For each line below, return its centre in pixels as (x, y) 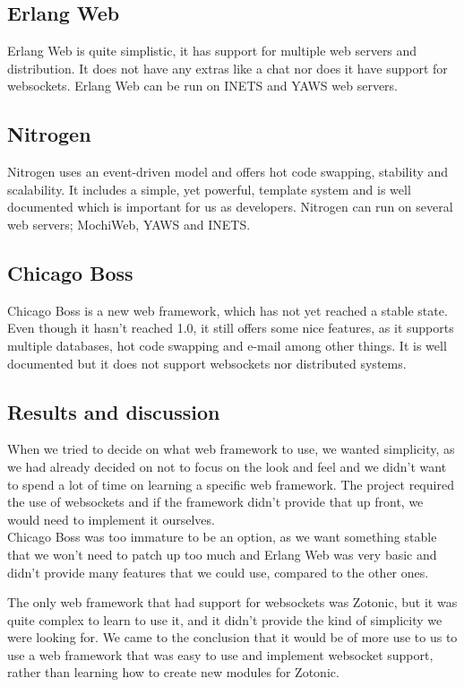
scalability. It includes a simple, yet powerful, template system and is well (209, 189)
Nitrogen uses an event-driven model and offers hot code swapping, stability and (228, 172)
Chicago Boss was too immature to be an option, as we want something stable (222, 537)
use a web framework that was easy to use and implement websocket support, (220, 654)
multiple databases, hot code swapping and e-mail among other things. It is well (227, 345)
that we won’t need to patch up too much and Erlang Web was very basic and (222, 554)
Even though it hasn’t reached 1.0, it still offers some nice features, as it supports (231, 328)
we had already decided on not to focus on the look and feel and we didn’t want (227, 466)
